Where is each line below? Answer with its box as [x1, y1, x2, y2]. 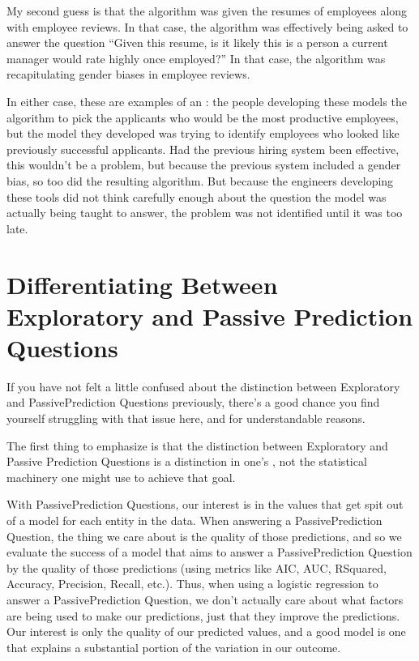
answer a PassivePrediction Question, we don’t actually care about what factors [6, 591, 404, 608]
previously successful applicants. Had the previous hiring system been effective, [6, 140, 400, 157]
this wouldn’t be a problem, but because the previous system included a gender [6, 156, 401, 173]
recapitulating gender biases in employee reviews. [6, 66, 250, 83]
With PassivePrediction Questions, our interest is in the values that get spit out [6, 496, 404, 513]
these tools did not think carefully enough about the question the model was [6, 188, 387, 205]
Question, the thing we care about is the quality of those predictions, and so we [6, 527, 402, 544]
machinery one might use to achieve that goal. [6, 468, 236, 485]
